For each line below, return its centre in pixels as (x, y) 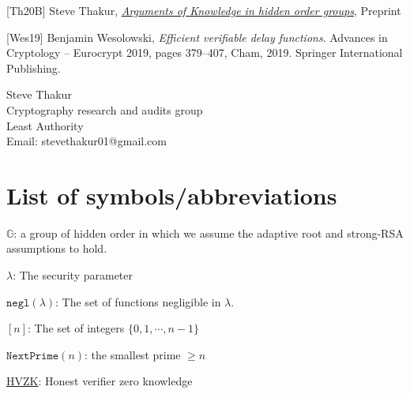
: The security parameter (73, 275)
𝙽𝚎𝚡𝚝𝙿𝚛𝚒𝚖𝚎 (33, 356)
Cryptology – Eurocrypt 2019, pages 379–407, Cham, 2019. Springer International (205, 53)
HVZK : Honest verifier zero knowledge (100, 381)
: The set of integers (76, 328)
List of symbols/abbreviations (172, 195)
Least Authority (45, 125)
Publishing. (34, 68)
